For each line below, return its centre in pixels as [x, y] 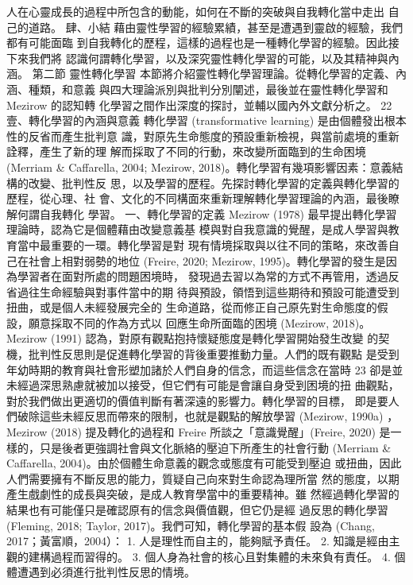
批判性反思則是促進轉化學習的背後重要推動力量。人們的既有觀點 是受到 [214, 354]
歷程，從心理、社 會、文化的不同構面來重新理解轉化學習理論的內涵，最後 [197, 198]
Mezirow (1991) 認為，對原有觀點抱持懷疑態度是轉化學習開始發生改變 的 [193, 338]
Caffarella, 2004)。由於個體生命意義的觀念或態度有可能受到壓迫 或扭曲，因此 [204, 463]
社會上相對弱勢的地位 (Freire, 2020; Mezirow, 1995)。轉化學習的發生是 [207, 260]
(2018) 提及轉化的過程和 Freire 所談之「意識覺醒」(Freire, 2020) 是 [221, 432]
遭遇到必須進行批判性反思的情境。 [106, 572]
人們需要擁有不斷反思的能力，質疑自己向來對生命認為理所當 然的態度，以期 [203, 478]
